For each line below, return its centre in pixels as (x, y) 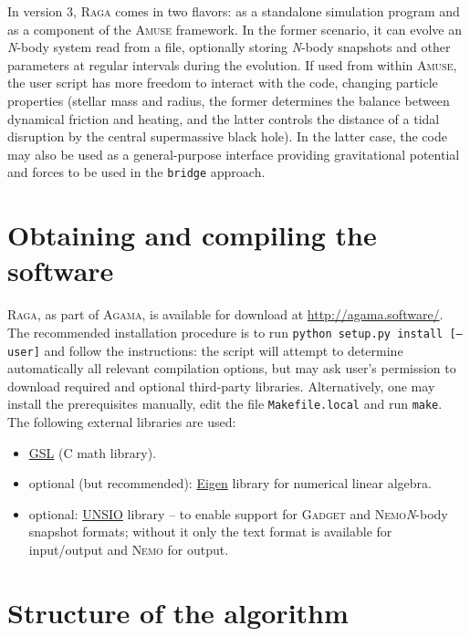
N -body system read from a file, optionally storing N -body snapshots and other (229, 47)
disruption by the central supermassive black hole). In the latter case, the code (227, 136)
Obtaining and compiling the (192, 235)
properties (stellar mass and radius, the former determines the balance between (229, 100)
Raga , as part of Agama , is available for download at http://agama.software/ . (225, 314)
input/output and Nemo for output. (129, 550)
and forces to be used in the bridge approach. (136, 172)
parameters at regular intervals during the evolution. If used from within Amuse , (232, 64)
